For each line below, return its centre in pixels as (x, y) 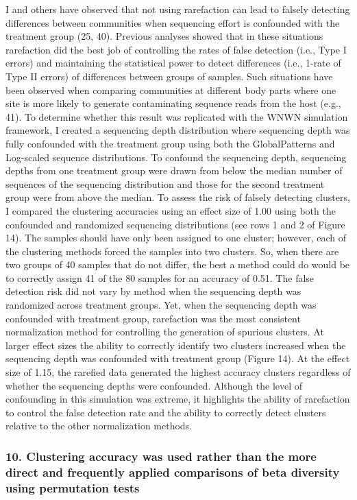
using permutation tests (73, 487)
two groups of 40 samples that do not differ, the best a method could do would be (178, 264)
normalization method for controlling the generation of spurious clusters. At (165, 332)
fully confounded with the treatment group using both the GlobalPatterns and (170, 143)
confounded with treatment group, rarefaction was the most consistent (153, 318)
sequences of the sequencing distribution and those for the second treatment (165, 183)
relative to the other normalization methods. (99, 426)
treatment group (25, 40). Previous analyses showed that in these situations (164, 36)
